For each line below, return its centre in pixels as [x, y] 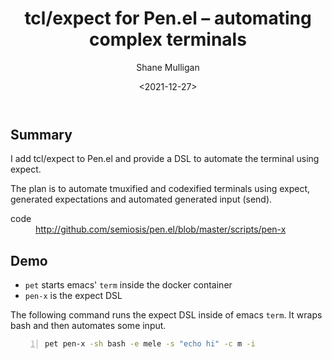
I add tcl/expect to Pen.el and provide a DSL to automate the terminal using [165, 159]
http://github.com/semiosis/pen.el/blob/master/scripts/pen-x [161, 229]
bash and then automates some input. [88, 326]
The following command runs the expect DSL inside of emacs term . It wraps [166, 315]
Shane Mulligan [168, 67]
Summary [41, 134]
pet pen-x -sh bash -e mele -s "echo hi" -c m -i [150, 344]
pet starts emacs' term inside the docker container [128, 285]
